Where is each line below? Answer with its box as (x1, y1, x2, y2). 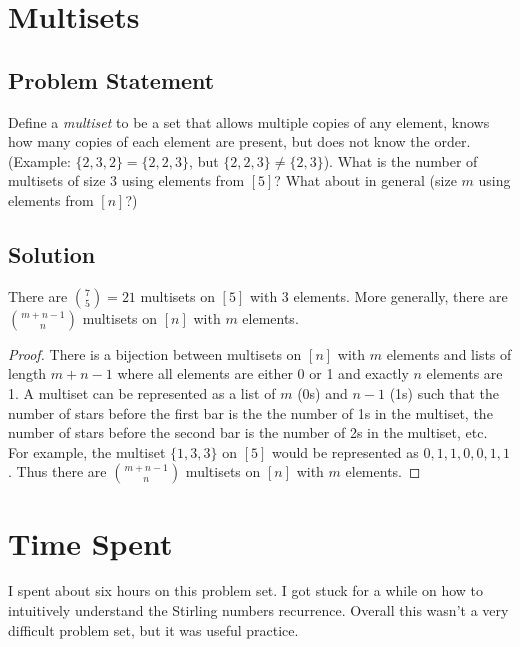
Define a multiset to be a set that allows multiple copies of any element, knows (8, 111, 490, 132)
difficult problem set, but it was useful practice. (8, 619, 299, 640)
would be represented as (271, 441, 419, 462)
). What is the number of (323, 150, 478, 171)
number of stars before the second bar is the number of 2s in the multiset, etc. (8, 422, 488, 443)
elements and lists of (386, 343, 512, 364)
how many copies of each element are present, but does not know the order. (8, 131, 471, 152)
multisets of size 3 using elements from (8, 170, 245, 191)
